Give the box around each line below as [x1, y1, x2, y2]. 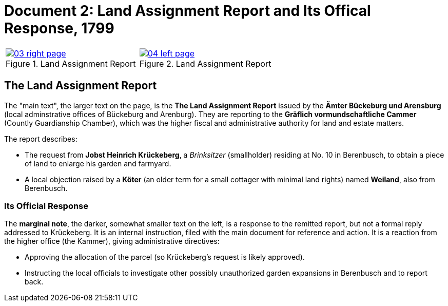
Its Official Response [4, 200, 89, 211]
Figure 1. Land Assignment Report [6, 58, 136, 69]
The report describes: [4, 134, 77, 143]
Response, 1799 [4, 20, 114, 37]
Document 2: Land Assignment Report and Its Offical [4, 2, 371, 20]
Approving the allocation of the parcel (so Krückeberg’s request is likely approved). [25, 253, 305, 262]
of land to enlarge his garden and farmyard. [25, 159, 171, 168]
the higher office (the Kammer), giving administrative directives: [4, 237, 220, 246]
